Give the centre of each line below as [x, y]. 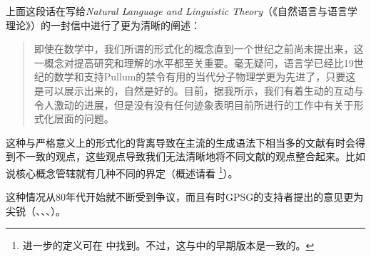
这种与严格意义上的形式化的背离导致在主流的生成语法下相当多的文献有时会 [181, 142]
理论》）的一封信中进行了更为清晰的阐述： [103, 25]
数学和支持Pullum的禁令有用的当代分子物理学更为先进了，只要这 [205, 77]
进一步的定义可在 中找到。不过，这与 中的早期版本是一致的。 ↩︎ [168, 245]
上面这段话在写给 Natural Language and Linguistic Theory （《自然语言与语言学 [182, 11]
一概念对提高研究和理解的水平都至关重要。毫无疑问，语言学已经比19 [194, 62]
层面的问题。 [84, 119]
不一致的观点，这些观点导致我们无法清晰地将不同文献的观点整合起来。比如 [190, 156]
